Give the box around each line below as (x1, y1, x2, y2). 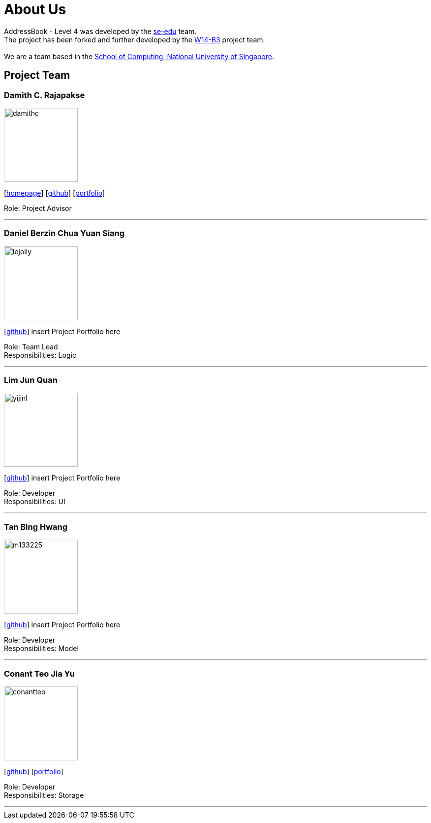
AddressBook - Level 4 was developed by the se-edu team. (4, 27, 197, 35)
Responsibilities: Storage (4, 790, 84, 799)
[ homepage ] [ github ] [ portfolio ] (4, 188, 105, 197)
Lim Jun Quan (4, 375, 58, 385)
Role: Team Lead (4, 342, 58, 351)
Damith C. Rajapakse (4, 90, 85, 100)
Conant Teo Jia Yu (4, 668, 75, 679)
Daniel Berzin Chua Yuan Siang (4, 228, 125, 239)
